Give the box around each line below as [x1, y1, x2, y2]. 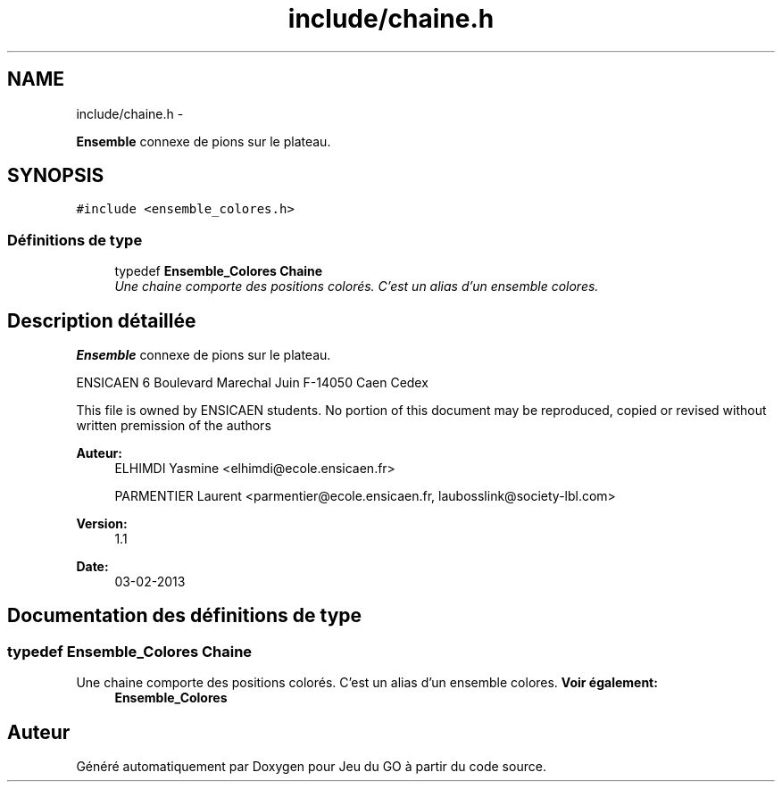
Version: [76, 516, 128, 532]
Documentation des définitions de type [7, 604, 362, 627]
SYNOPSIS [7, 164, 104, 187]
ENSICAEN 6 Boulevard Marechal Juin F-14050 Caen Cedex [76, 375, 428, 391]
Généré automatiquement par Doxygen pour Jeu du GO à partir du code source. [76, 759, 546, 775]
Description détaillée [7, 309, 196, 332]
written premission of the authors [76, 418, 271, 434]
